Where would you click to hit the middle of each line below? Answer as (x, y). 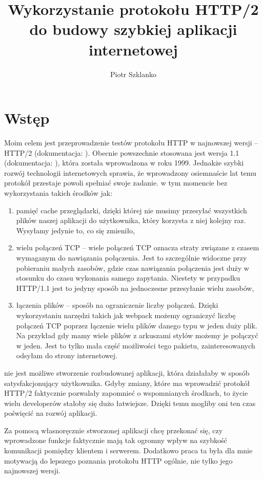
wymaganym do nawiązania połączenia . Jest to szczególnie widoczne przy (131, 257)
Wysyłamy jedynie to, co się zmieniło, (76, 230)
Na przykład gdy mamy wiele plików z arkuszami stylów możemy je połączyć (137, 335)
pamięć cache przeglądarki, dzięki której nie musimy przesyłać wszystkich (131, 210)
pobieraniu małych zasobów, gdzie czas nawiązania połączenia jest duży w (133, 268)
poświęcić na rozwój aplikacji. (51, 413)
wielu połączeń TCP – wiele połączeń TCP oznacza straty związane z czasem (138, 247)
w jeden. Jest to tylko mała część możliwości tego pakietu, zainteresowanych (136, 345)
